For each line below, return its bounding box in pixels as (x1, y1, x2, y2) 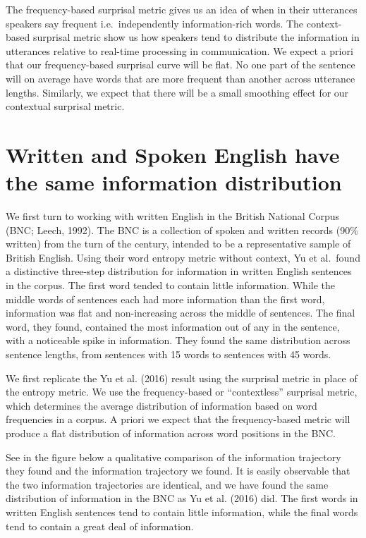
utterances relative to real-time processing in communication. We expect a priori (6, 43, 353, 58)
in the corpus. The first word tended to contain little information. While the (6, 278, 336, 293)
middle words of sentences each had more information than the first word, (6, 291, 325, 306)
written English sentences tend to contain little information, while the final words (6, 504, 358, 519)
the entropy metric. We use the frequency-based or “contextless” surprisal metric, (6, 384, 358, 399)
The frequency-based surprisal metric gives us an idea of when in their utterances (6, 2, 358, 16)
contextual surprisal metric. (6, 99, 125, 114)
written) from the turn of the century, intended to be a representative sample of (6, 236, 351, 251)
